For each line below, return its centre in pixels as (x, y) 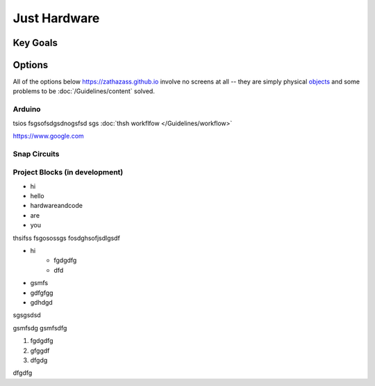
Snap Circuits (36, 154)
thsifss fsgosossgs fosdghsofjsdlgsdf (67, 238)
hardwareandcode (57, 206)
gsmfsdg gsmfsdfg (40, 328)
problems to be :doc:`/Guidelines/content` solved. (84, 91)
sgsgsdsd (27, 315)
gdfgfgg (42, 293)
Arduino (27, 109)
